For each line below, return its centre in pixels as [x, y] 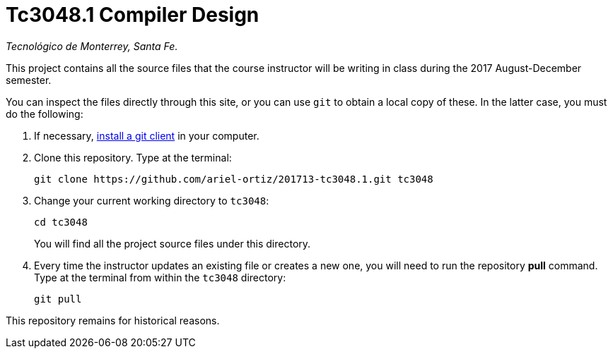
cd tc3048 [61, 222]
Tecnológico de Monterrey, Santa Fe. [92, 46]
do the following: [45, 114]
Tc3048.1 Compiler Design [133, 15]
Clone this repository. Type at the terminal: [133, 157]
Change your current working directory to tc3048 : [152, 200]
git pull [58, 299]
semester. [29, 80]
